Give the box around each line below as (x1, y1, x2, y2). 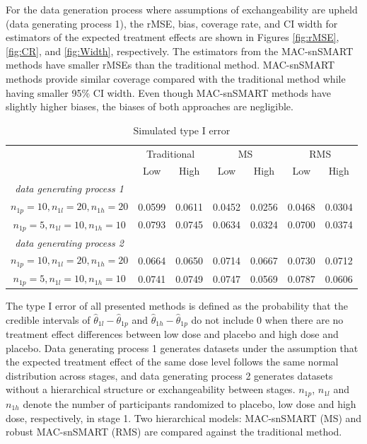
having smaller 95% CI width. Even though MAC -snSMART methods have (6, 85, 331, 100)
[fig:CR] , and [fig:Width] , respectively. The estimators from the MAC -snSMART (6, 43, 354, 58)
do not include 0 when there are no (191, 312, 344, 327)
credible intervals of (6, 312, 91, 327)
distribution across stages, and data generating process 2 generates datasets (6, 368, 333, 382)
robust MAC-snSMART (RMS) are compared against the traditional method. (6, 424, 342, 439)
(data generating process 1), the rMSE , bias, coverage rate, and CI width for (6, 16, 338, 30)
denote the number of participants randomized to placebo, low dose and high (23, 396, 356, 411)
